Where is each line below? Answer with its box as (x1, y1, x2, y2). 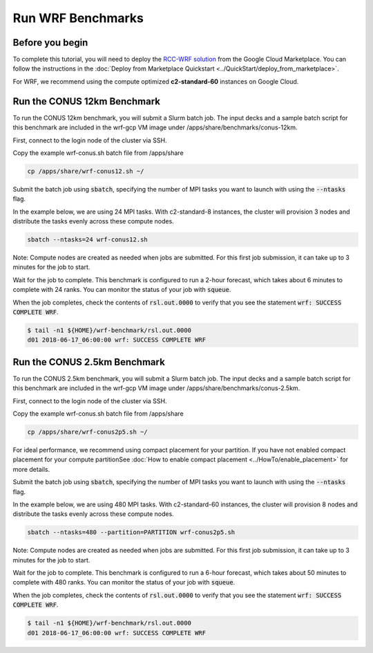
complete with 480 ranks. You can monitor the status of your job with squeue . (12, 578, 236, 587)
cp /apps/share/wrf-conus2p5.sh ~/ (27, 428, 148, 436)
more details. (12, 465, 50, 473)
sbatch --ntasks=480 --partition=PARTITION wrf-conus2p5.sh (27, 528, 236, 536)
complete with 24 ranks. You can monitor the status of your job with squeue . (12, 286, 231, 294)
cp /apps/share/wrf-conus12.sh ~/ (27, 167, 144, 175)
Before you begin (12, 37, 88, 48)
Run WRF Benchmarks (12, 10, 144, 26)
